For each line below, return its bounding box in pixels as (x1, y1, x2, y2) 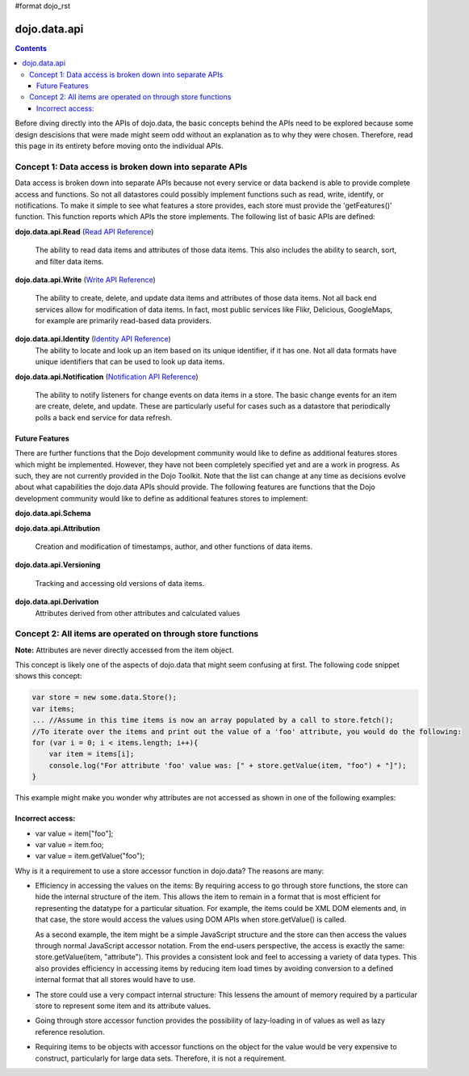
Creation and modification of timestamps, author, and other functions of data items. (35, 542, 313, 551)
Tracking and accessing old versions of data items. (35, 578, 205, 588)
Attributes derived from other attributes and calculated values (35, 608, 241, 618)
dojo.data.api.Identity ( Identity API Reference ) (15, 334, 171, 344)
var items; (31, 704, 75, 713)
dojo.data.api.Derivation (15, 597, 99, 606)
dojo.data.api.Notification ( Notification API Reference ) (15, 372, 199, 382)
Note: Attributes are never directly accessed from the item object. (15, 645, 234, 655)
